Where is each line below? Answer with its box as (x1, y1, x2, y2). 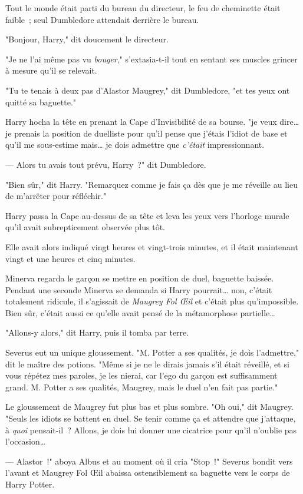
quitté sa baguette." (5, 95, 77, 108)
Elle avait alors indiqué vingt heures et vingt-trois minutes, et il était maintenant (5, 240, 298, 253)
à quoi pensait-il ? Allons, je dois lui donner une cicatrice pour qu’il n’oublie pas (5, 423, 297, 436)
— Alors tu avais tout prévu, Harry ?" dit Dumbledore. (5, 158, 206, 170)
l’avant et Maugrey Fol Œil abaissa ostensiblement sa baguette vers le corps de (5, 466, 290, 479)
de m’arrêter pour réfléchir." (5, 190, 107, 202)
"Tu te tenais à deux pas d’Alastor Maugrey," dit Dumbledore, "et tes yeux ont (5, 84, 290, 96)
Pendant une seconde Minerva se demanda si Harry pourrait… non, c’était (5, 283, 272, 296)
